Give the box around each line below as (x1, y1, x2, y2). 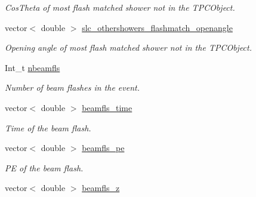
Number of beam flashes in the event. (5, 81, 140, 94)
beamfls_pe (82, 141, 125, 154)
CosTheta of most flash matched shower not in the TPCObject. (5, 1, 235, 13)
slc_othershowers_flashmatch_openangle (82, 21, 233, 33)
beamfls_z (82, 181, 120, 194)
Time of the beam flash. (5, 121, 91, 134)
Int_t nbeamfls (5, 61, 60, 73)
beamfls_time (82, 101, 132, 113)
